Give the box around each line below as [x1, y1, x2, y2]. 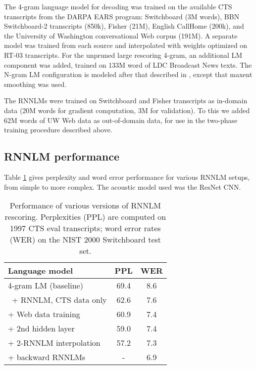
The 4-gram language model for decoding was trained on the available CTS [4, 1, 232, 11]
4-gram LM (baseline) [8, 280, 83, 291]
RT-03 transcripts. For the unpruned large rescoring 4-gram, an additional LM [4, 49, 243, 60]
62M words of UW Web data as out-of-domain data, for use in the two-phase [4, 115, 238, 125]
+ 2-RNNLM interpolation [8, 337, 101, 349]
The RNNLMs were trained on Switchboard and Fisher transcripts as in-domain [4, 95, 248, 106]
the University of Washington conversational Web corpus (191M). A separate [4, 30, 238, 41]
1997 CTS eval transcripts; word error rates [10, 222, 161, 234]
